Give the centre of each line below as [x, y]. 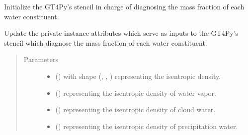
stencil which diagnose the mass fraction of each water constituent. [106, 42]
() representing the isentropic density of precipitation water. [147, 126]
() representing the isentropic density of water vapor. [136, 93]
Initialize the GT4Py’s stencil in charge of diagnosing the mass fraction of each [124, 6]
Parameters [41, 59]
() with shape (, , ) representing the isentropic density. [138, 76]
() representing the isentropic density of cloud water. [135, 109]
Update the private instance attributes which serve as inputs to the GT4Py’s [121, 33]
